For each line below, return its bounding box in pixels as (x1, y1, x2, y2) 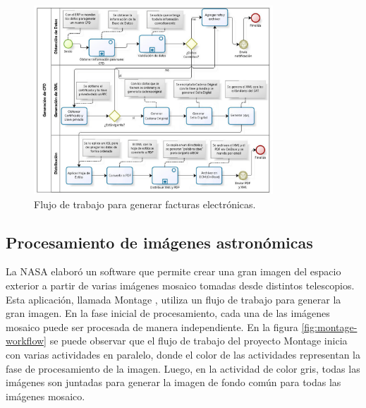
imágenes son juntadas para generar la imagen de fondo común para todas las (6, 375, 341, 390)
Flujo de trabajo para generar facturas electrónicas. (34, 196, 256, 211)
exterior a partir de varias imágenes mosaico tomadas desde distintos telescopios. (6, 277, 355, 292)
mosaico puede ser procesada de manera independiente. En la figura (6, 319, 298, 334)
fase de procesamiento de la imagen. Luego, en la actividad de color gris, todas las (6, 361, 360, 376)
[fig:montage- (301, 319, 358, 334)
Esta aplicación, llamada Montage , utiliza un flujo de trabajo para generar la (6, 292, 341, 306)
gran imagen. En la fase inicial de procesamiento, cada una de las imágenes (6, 306, 330, 320)
